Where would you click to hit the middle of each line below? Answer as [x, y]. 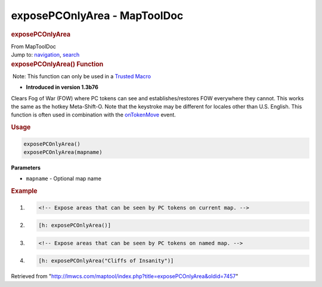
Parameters [26, 168]
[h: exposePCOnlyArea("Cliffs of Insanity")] [106, 261]
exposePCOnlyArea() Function [57, 64]
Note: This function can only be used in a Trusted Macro [82, 76]
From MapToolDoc [34, 46]
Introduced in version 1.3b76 [62, 87]
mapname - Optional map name [64, 178]
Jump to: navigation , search [45, 55]
